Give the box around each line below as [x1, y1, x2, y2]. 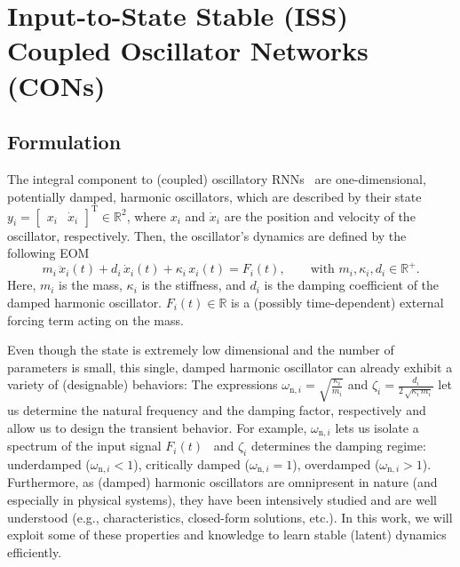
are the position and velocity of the [224, 206, 416, 225]
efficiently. [7, 542, 62, 561]
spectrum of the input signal [7, 436, 162, 455]
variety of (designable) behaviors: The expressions [7, 375, 278, 394]
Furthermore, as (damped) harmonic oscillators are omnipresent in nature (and [7, 473, 438, 491]
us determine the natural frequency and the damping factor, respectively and [7, 401, 426, 419]
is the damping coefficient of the [264, 276, 440, 294]
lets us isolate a [335, 418, 419, 436]
